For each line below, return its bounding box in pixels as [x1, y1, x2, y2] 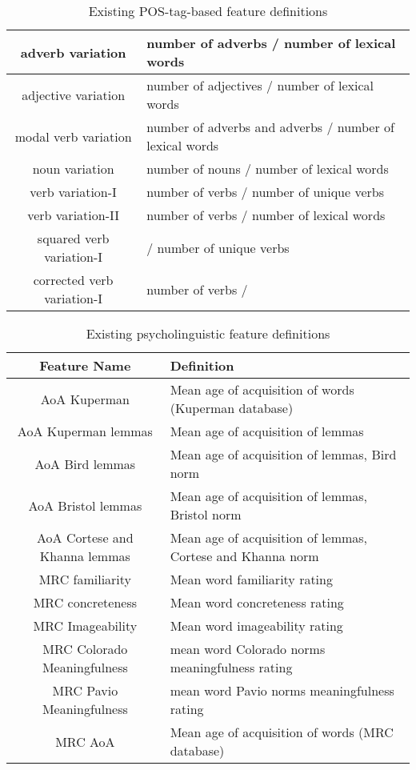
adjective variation [22, 85, 126, 104]
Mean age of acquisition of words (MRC [170, 723, 394, 741]
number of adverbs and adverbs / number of [146, 118, 394, 136]
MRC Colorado [42, 640, 128, 658]
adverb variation [20, 42, 126, 62]
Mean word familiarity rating [170, 570, 333, 588]
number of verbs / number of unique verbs [146, 182, 385, 201]
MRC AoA [55, 732, 115, 751]
